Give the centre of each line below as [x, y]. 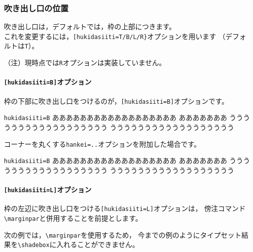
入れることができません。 [98, 244]
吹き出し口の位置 [36, 8]
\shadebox [34, 245]
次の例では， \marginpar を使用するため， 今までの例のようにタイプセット [123, 234]
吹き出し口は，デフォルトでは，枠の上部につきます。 [90, 26]
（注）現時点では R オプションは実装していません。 [85, 63]
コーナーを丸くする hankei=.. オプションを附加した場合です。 [103, 144]
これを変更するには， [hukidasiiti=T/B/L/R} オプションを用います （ [115, 36]
